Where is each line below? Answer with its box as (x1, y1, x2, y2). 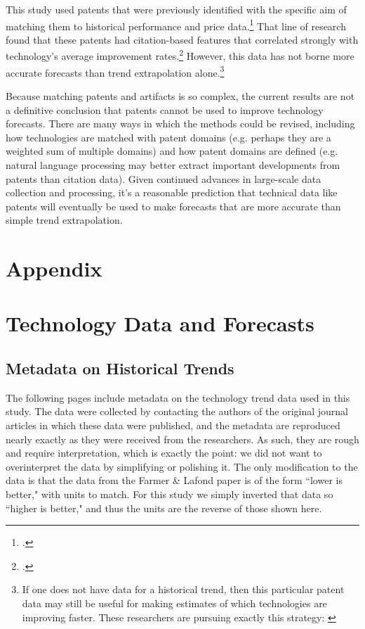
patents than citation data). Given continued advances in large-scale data (6, 171, 321, 186)
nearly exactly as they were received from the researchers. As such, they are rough (6, 431, 359, 446)
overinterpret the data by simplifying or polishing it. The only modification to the (6, 459, 358, 474)
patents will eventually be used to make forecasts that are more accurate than (6, 198, 341, 213)
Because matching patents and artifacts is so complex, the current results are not (6, 88, 355, 103)
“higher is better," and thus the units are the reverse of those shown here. (6, 500, 322, 515)
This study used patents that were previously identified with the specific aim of (6, 2, 347, 16)
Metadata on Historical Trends (6, 357, 234, 379)
